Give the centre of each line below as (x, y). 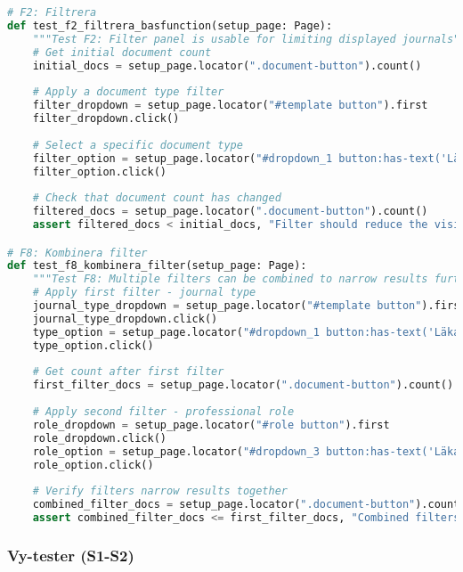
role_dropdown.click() (99, 438)
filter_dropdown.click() (106, 118)
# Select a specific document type (138, 145)
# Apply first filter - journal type (144, 293)
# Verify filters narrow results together (160, 491)
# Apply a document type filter (128, 92)
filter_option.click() (99, 172)
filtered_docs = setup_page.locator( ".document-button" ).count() (230, 212)
